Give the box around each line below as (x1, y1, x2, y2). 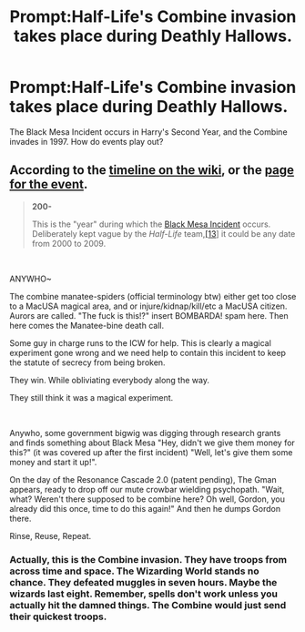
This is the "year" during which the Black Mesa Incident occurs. (31, 219, 271, 229)
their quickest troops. (9, 610, 107, 623)
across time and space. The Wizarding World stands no (9, 565, 259, 577)
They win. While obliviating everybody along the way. (9, 374, 209, 385)
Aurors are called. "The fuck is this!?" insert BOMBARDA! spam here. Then (9, 310, 289, 321)
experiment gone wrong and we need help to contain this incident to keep (9, 347, 287, 358)
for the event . (9, 177, 88, 192)
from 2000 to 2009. (31, 238, 107, 249)
